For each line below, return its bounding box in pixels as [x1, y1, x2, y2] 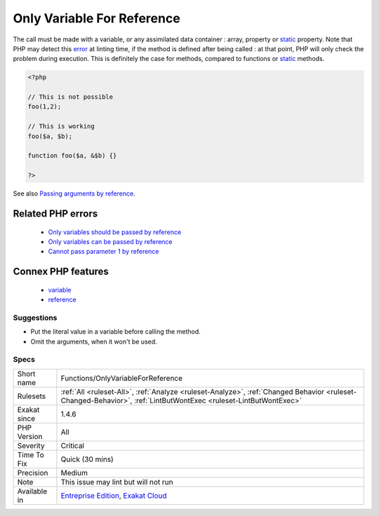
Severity [17, 440, 45, 450]
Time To [17, 449, 45, 459]
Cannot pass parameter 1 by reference [48, 247, 159, 256]
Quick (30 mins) [60, 454, 114, 464]
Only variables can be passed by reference [48, 238, 173, 245]
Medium [60, 468, 88, 477]
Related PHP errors [13, 208, 98, 220]
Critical [60, 440, 84, 450]
